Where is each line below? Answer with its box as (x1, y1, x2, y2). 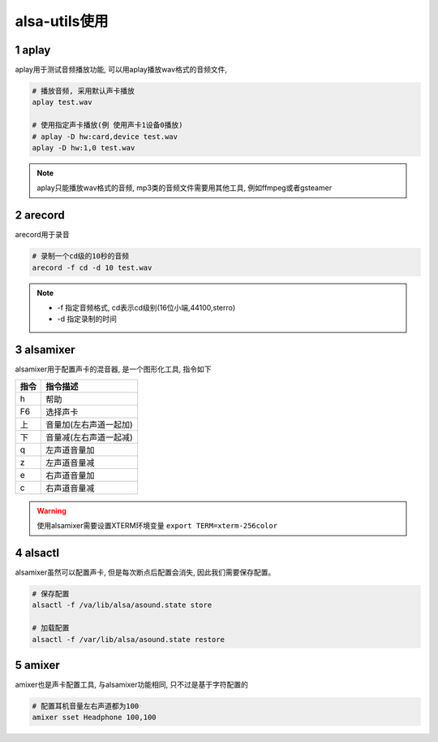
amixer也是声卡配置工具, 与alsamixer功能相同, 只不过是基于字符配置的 (15, 679, 249, 690)
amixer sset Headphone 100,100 (32, 713, 157, 722)
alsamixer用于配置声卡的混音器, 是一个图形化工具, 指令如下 (15, 364, 212, 374)
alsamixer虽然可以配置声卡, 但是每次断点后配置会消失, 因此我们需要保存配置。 (15, 567, 276, 577)
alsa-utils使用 (15, 12, 109, 30)
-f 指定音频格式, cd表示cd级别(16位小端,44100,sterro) (57, 303, 236, 313)
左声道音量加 (45, 444, 95, 455)
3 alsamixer (15, 343, 76, 357)
